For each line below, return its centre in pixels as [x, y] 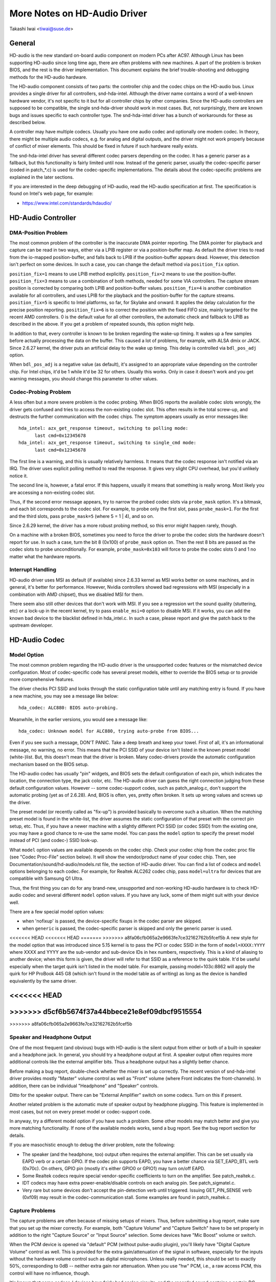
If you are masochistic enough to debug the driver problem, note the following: [92, 1145]
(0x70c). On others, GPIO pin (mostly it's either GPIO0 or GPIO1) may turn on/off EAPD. [114, 1169]
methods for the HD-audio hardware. [48, 77]
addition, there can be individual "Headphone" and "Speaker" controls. [84, 1086]
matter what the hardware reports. [45, 556]
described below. [28, 122]
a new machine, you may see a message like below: [64, 696]
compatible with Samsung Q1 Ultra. [47, 878]
